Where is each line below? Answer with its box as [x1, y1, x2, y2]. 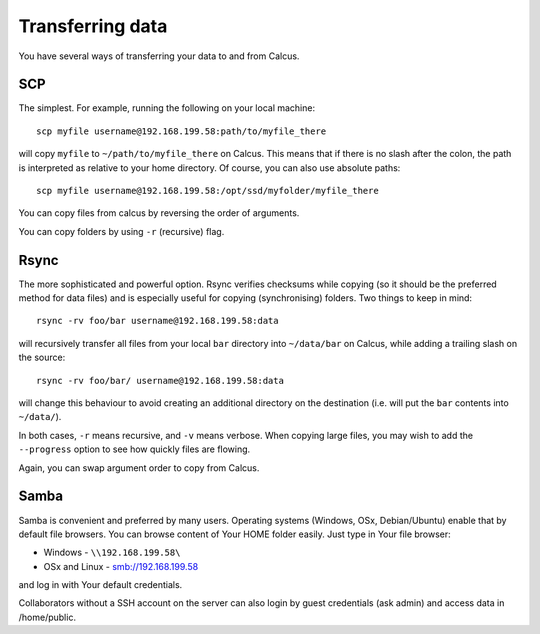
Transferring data [18, 15, 168, 37]
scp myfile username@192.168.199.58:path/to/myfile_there [36, 125, 327, 137]
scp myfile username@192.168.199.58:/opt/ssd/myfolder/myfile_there [36, 185, 379, 197]
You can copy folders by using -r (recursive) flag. [18, 225, 225, 237]
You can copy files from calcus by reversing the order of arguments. [18, 207, 300, 219]
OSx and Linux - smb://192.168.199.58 [43, 560, 199, 572]
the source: [18, 351, 66, 364]
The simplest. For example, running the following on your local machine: [18, 102, 315, 114]
